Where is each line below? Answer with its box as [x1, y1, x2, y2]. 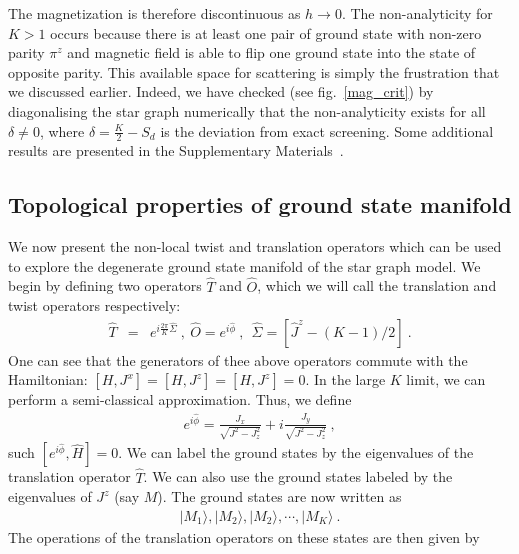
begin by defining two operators [8, 275, 202, 296]
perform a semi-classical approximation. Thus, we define [8, 389, 352, 410]
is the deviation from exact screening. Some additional [160, 120, 494, 141]
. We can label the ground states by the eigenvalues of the [118, 442, 474, 463]
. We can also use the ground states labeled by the [143, 466, 453, 487]
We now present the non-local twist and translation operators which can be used [8, 236, 502, 257]
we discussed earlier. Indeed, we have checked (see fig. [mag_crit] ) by [8, 81, 434, 102]
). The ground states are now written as [157, 486, 402, 507]
